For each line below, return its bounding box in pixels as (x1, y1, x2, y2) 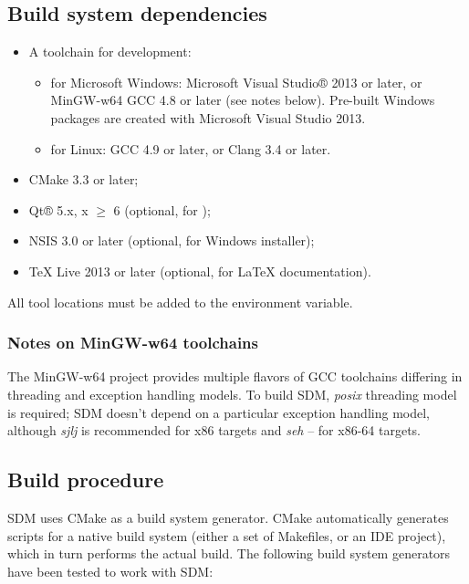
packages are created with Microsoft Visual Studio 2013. (50, 108, 366, 127)
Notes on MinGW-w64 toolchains (7, 331, 259, 354)
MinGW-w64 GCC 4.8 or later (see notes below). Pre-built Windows (50, 90, 435, 109)
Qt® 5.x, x (28, 200, 89, 219)
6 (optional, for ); (113, 200, 211, 219)
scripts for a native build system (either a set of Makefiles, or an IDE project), (7, 526, 446, 545)
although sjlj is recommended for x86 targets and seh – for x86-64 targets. (7, 421, 421, 440)
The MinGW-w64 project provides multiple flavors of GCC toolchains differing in (7, 367, 463, 386)
